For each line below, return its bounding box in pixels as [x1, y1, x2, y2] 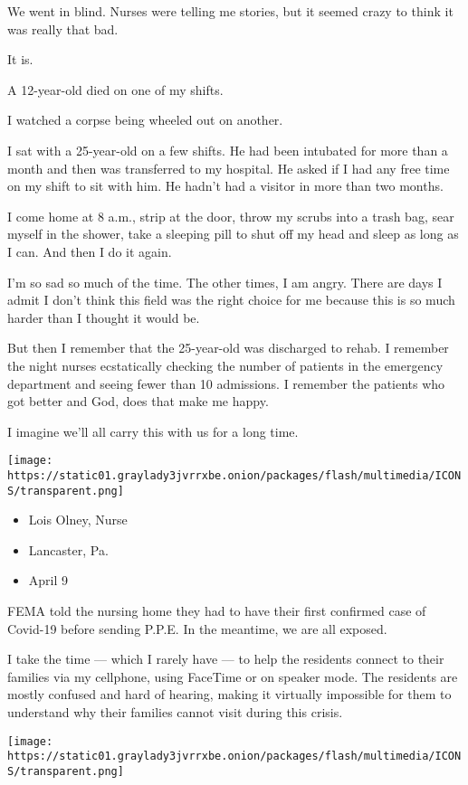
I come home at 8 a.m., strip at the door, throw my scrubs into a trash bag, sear [7, 206, 454, 225]
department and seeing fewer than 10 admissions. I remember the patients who [7, 374, 445, 392]
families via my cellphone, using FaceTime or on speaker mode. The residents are [7, 667, 458, 686]
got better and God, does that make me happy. [7, 392, 269, 411]
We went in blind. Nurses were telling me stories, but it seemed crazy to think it [7, 2, 454, 20]
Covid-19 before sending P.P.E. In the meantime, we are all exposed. [7, 619, 387, 638]
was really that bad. [7, 19, 119, 38]
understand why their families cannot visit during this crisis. [7, 703, 343, 721]
